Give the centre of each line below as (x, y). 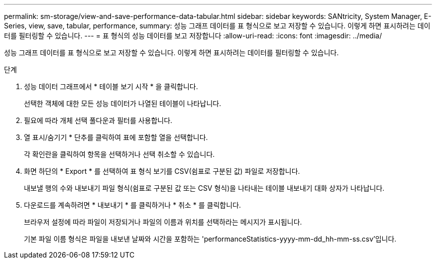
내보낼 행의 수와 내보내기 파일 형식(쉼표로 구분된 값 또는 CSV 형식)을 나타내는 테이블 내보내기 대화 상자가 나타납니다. (204, 188)
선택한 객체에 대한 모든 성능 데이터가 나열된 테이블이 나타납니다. (123, 103)
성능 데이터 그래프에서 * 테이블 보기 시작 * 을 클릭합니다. (111, 86)
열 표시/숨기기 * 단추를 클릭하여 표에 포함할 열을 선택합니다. (116, 137)
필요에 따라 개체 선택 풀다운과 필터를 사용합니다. (98, 120)
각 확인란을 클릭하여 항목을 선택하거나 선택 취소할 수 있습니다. (119, 154)
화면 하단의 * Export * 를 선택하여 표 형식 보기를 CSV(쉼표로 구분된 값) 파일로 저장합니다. (162, 171)
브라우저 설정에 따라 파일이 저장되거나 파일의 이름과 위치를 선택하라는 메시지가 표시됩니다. (163, 222)
